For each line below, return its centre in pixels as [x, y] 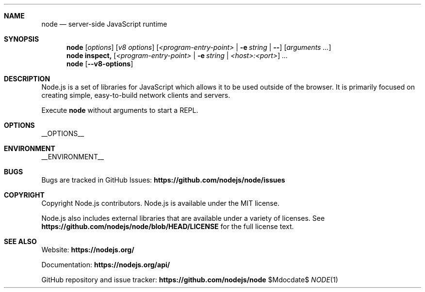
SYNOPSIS [22, 39]
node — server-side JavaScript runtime [104, 24]
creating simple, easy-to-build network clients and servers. [136, 95]
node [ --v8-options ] [100, 64]
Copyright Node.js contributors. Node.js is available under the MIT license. [160, 203]
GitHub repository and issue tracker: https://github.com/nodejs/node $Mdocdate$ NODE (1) [190, 280]
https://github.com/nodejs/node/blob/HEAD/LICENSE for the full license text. [168, 226]
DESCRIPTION [27, 79]
